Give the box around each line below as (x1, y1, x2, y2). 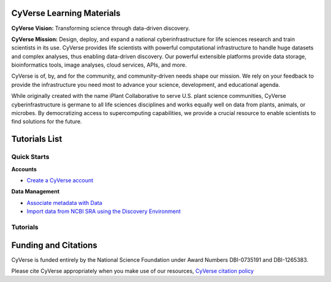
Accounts (11, 165, 37, 173)
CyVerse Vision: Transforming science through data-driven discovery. (11, 24, 190, 32)
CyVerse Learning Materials (11, 8, 121, 18)
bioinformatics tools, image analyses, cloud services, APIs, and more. (11, 61, 187, 69)
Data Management (11, 188, 60, 195)
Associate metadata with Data (26, 199, 102, 206)
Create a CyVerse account (26, 176, 94, 184)
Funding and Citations (11, 240, 97, 250)
